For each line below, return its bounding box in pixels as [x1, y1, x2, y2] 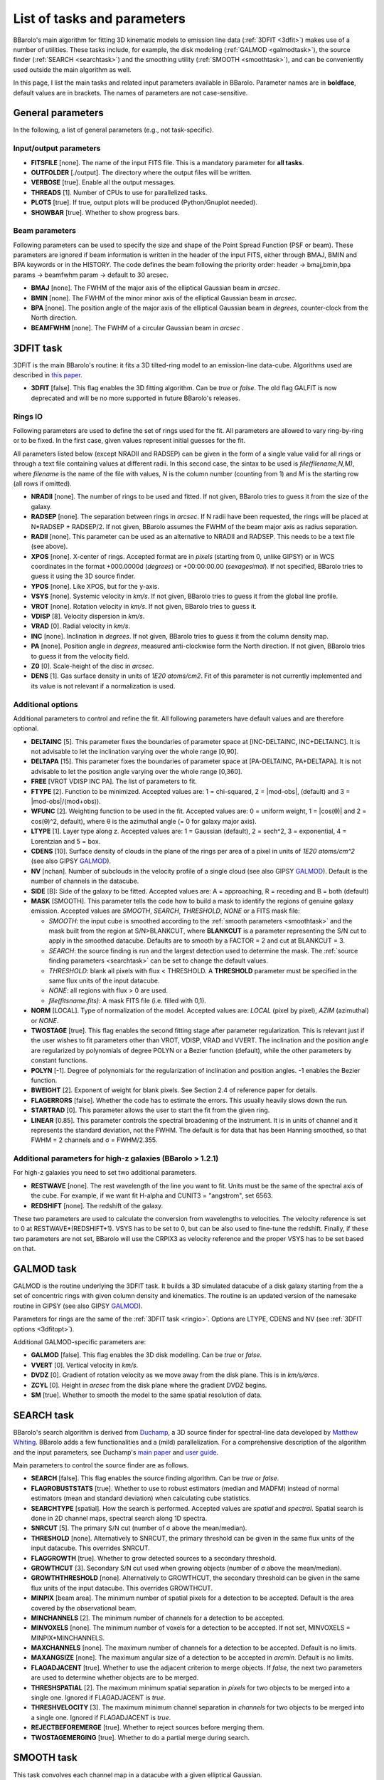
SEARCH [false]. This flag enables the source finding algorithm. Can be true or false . [31, 1474, 279, 1482]
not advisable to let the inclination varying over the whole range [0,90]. [31, 748, 239, 756]
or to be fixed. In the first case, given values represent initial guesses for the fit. [13, 436, 245, 445]
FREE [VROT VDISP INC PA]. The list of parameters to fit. [31, 777, 197, 786]
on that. [13, 1245, 36, 1253]
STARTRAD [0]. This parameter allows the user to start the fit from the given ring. [31, 1106, 270, 1114]
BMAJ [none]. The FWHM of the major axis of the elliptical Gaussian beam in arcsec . [31, 283, 280, 292]
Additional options [13, 699, 78, 709]
